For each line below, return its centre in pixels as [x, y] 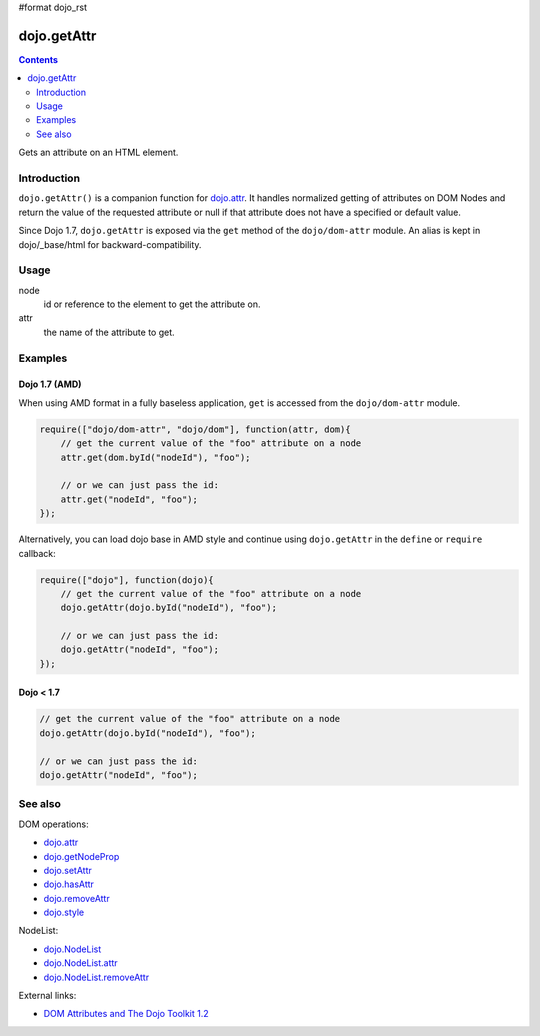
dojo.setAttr [67, 870]
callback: [37, 553]
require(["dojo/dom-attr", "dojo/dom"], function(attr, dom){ [195, 429]
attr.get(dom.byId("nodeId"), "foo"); [155, 457]
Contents [38, 59]
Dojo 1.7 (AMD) [50, 384]
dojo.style [64, 912]
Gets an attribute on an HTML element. [98, 152]
